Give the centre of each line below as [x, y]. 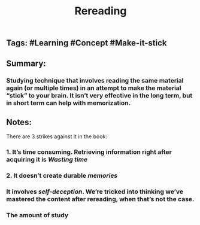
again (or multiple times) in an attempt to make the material [94, 88]
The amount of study [37, 215]
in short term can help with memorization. [68, 103]
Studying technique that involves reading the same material [95, 80]
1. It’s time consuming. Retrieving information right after [89, 152]
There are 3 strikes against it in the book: [57, 136]
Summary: [26, 63]
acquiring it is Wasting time [47, 160]
